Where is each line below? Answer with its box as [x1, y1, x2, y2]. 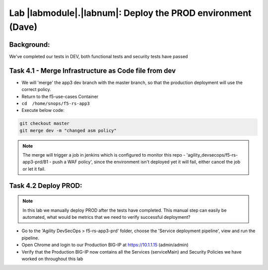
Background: [9, 40, 50, 49]
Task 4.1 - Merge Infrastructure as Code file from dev [9, 66, 176, 75]
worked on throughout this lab [21, 256, 83, 262]
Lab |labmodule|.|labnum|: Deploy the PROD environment [9, 7, 252, 18]
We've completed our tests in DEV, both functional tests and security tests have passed [9, 53, 188, 59]
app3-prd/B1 [22, 159, 49, 165]
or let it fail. [22, 166, 46, 172]
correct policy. [21, 87, 52, 92]
